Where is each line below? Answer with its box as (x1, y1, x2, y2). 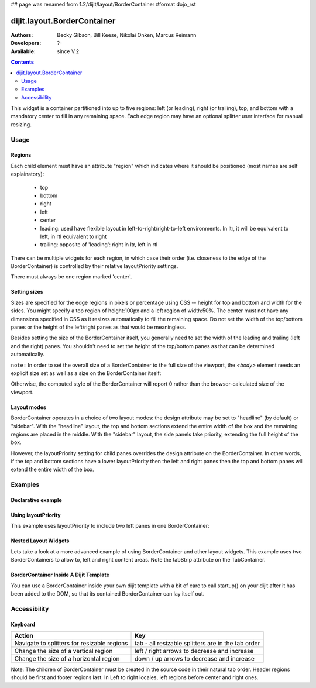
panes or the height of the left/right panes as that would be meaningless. (11, 324, 187, 331)
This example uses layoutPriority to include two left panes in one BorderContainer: (11, 522, 210, 529)
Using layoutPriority (11, 512, 61, 519)
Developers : (11, 40, 42, 47)
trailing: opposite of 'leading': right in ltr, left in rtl (40, 241, 158, 248)
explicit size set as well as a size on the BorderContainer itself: (11, 369, 162, 377)
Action (14, 631, 33, 639)
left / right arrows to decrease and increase (134, 646, 254, 655)
